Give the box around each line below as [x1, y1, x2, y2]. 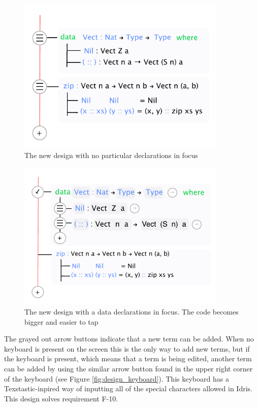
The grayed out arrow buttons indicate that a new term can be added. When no [4, 333, 254, 344]
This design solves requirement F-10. [4, 393, 118, 403]
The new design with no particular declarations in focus [24, 150, 198, 161]
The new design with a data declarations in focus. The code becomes [24, 306, 239, 317]
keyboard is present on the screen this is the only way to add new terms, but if [4, 343, 250, 354]
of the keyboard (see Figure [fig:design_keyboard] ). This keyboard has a [4, 373, 229, 384]
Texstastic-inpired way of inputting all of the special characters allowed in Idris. [4, 383, 252, 394]
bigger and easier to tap [24, 316, 99, 327]
